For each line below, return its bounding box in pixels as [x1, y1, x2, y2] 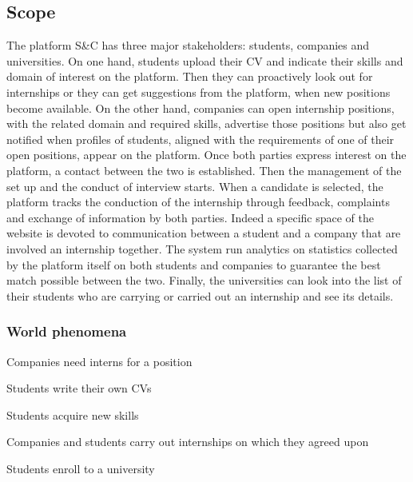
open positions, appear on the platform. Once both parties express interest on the [6, 146, 407, 163]
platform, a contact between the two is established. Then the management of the [6, 161, 402, 178]
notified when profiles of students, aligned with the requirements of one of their [6, 130, 395, 147]
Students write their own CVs [6, 380, 152, 396]
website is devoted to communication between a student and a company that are [6, 225, 401, 241]
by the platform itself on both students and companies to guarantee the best [6, 256, 381, 273]
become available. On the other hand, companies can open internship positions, [6, 99, 395, 116]
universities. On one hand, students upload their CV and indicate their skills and [6, 52, 403, 69]
